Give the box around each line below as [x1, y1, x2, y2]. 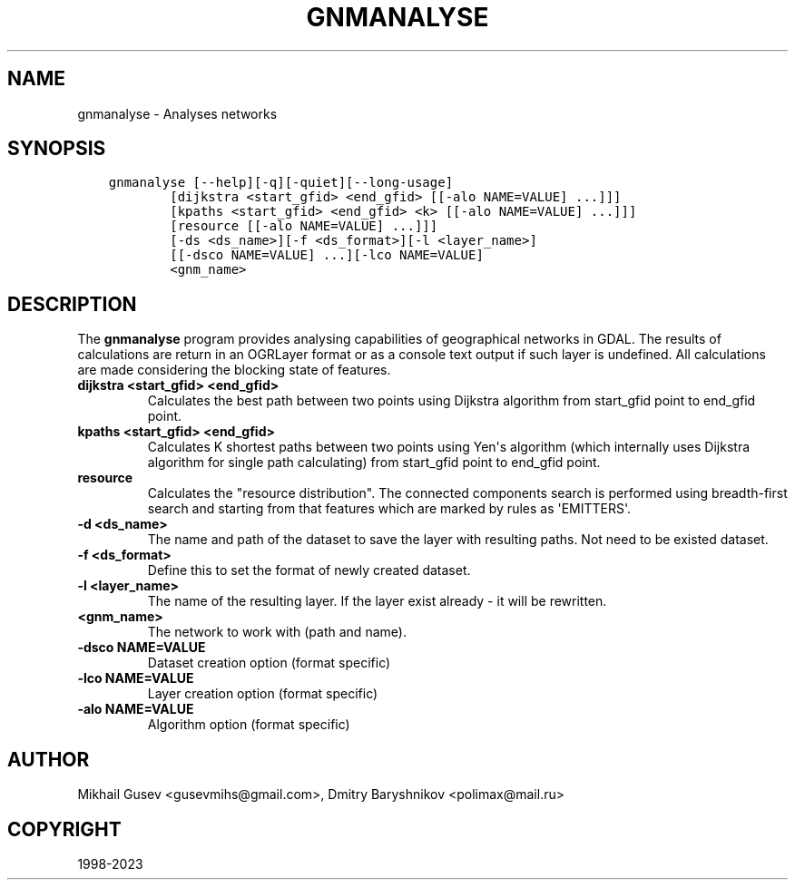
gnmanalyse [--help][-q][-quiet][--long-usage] [108, 175, 454, 190]
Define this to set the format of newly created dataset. [147, 562, 471, 579]
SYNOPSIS [7, 137, 106, 161]
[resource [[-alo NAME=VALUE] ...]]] [170, 219, 438, 234]
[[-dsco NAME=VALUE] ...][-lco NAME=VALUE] [170, 248, 484, 263]
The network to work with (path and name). [147, 624, 407, 640]
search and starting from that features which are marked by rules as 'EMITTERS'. [147, 501, 632, 517]
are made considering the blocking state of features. [77, 362, 391, 378]
